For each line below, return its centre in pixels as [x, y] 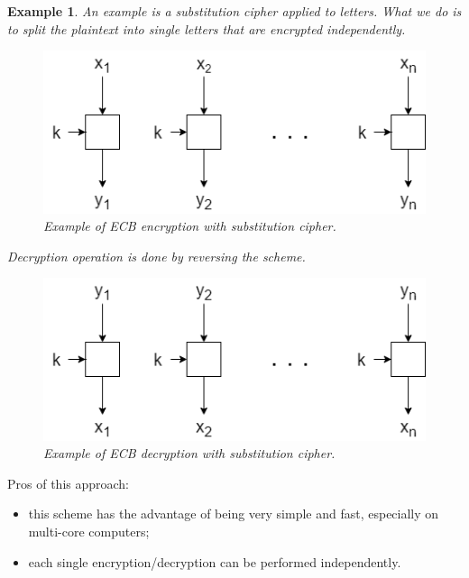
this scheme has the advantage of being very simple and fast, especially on [234, 514]
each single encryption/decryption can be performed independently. [215, 561]
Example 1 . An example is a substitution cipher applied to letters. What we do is [234, 11]
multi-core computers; [89, 532]
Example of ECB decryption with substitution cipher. [189, 453]
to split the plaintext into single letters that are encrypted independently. [207, 28]
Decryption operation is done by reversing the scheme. [156, 256]
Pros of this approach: [69, 483]
